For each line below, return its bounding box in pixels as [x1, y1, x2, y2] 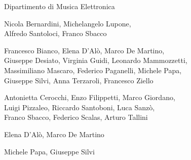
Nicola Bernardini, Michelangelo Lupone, [4, 18, 131, 28]
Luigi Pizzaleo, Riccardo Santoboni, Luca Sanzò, [4, 102, 155, 112]
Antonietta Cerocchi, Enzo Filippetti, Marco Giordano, [4, 92, 175, 103]
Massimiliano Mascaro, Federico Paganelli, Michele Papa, [4, 65, 182, 75]
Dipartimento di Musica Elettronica [4, 1, 115, 11]
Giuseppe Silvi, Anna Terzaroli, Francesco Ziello [4, 75, 154, 85]
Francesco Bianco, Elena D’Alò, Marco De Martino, [4, 45, 165, 55]
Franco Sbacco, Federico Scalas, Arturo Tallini [4, 112, 148, 122]
